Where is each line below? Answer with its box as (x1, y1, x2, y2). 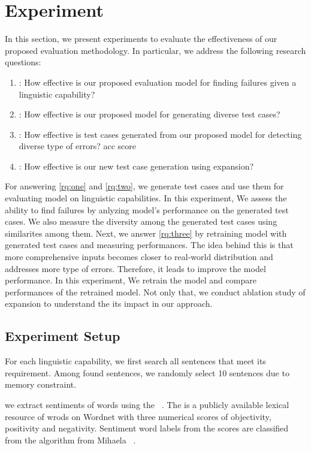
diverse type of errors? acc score (19, 140, 137, 152)
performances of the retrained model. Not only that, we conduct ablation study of (5, 285, 306, 298)
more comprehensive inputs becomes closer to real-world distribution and (5, 250, 273, 263)
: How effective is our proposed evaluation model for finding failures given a (19, 75, 297, 88)
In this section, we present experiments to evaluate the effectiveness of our (5, 32, 277, 45)
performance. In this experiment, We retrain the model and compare (5, 274, 256, 286)
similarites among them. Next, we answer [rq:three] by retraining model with (5, 226, 287, 239)
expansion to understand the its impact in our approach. (5, 297, 213, 310)
